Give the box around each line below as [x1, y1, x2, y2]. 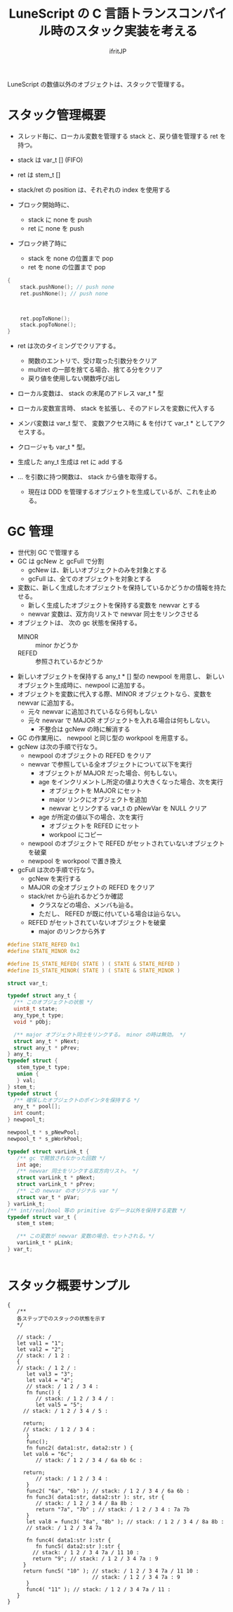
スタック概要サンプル [7, 1278, 131, 1294]
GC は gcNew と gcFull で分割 [17, 557, 105, 565]
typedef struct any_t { [7, 992, 77, 999]
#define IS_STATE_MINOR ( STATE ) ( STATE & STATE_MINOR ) [7, 967, 180, 974]
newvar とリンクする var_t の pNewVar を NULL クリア [48, 804, 207, 812]
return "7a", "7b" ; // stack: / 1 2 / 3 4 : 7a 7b [35, 1506, 190, 1513]
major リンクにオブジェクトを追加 [48, 795, 147, 804]
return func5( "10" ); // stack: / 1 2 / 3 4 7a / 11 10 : [22, 1567, 199, 1575]
